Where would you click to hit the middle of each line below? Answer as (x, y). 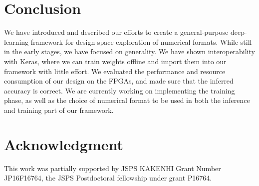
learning (16, 42)
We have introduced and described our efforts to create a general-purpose (116, 32)
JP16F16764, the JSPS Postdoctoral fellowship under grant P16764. (108, 178)
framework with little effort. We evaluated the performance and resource (115, 71)
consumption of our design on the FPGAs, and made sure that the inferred (119, 81)
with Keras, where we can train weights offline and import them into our (115, 61)
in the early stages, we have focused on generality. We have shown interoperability (129, 51)
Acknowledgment (64, 144)
